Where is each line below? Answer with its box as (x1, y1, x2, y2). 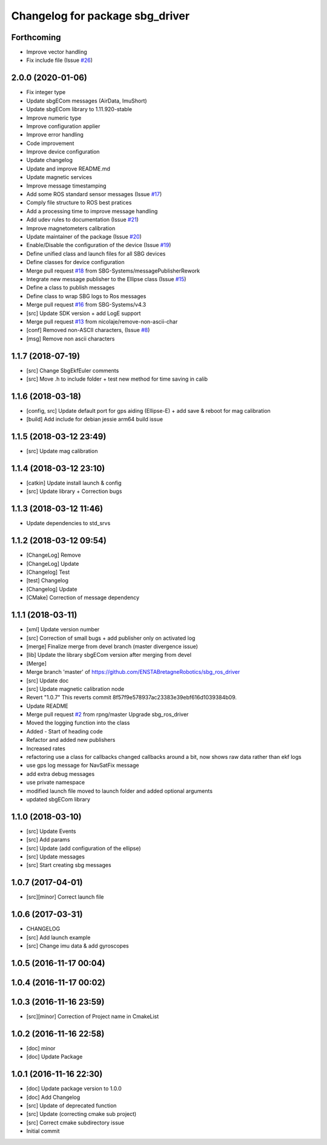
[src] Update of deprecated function (26, 1102, 117, 1109)
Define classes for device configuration (26, 259, 125, 266)
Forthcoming (11, 32, 61, 42)
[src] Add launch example (26, 934, 91, 941)
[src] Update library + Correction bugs (26, 488, 122, 495)
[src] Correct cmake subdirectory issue (26, 1119, 124, 1126)
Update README (26, 702, 69, 710)
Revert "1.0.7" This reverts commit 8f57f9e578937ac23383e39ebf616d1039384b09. (26, 694, 237, 701)
